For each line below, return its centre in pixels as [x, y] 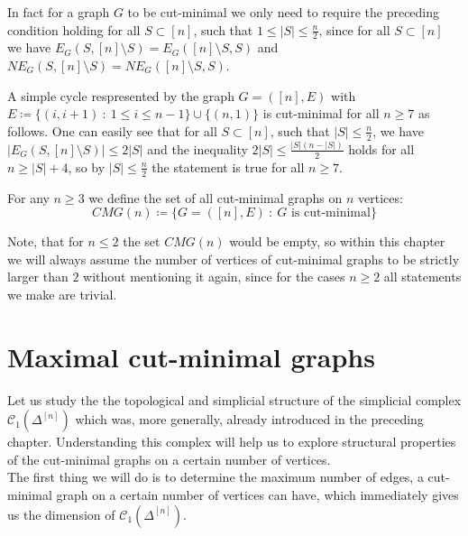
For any [28, 197]
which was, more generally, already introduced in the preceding [249, 419]
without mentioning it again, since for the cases [214, 277]
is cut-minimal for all [321, 113]
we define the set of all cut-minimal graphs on [216, 197]
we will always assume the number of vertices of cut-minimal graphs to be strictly [234, 259]
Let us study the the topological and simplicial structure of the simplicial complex [234, 399]
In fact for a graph [59, 12]
